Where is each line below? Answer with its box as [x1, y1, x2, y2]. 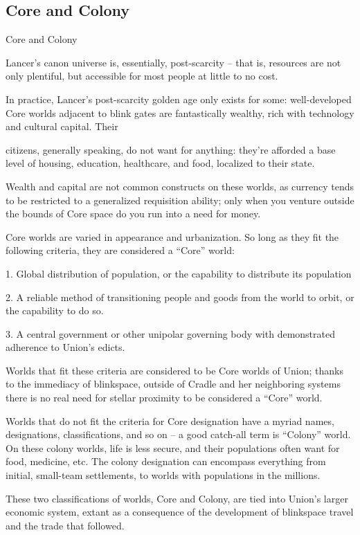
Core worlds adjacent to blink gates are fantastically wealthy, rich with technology [6, 105, 354, 120]
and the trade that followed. [6, 518, 125, 532]
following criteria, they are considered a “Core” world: [6, 243, 235, 257]
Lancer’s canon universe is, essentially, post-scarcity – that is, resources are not [6, 55, 341, 69]
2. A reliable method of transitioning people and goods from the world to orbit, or [6, 289, 354, 304]
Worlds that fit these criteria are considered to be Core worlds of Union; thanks [6, 363, 343, 377]
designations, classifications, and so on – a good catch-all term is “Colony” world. [6, 427, 351, 442]
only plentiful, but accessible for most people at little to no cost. [6, 69, 278, 83]
